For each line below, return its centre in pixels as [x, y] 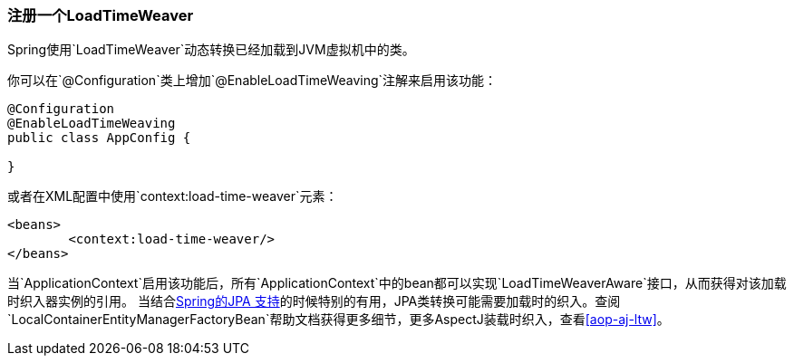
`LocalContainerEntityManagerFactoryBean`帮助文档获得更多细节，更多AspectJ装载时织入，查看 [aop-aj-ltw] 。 [339, 320]
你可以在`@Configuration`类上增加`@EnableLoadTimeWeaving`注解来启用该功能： [252, 81]
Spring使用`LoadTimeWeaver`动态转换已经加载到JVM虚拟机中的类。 [211, 50]
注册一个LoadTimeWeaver [101, 15]
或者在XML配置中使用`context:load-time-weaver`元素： [173, 196]
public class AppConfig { [99, 138]
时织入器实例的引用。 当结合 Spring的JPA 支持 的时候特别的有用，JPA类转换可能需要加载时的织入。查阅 [314, 301]
